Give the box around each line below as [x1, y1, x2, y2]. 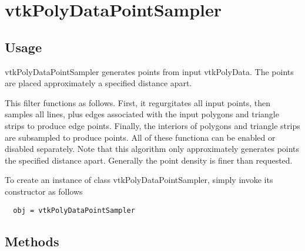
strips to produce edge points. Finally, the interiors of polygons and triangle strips [5, 119, 300, 131]
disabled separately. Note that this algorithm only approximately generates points [5, 143, 300, 155]
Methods [5, 232, 59, 250]
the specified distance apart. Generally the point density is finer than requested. [5, 154, 293, 166]
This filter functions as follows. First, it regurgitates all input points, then [5, 96, 271, 108]
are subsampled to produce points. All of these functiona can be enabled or [5, 131, 276, 143]
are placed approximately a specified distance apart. [5, 77, 192, 89]
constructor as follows [5, 185, 83, 197]
